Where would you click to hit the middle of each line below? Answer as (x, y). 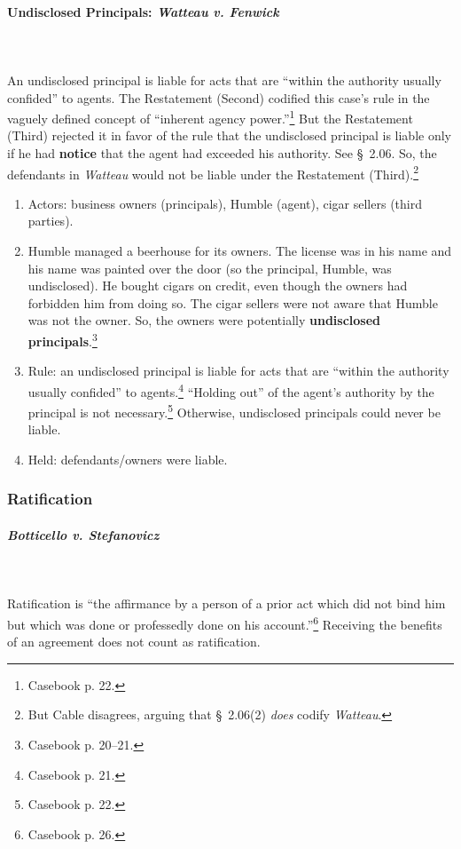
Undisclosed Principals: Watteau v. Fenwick (143, 11)
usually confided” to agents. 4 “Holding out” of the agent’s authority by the (231, 390)
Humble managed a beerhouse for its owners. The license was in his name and (240, 251)
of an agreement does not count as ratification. (134, 642)
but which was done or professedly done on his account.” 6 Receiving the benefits (225, 623)
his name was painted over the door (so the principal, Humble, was (210, 268)
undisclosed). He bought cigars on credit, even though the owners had (218, 286)
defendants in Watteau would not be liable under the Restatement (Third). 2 (213, 172)
